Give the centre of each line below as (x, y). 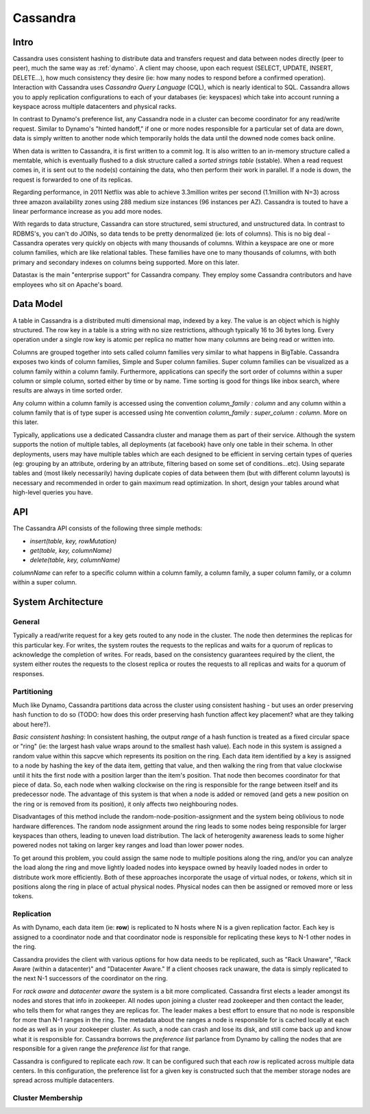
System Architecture (58, 602)
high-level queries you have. (53, 493)
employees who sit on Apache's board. (68, 284)
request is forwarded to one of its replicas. (73, 180)
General (26, 621)
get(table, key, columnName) (71, 550)
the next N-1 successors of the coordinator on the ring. (90, 978)
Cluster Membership (48, 1098)
